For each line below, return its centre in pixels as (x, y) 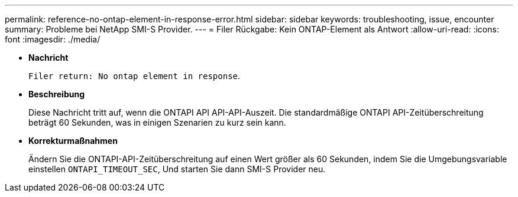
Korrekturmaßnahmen (73, 141)
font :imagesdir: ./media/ (53, 39)
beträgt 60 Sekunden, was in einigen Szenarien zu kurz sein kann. (157, 122)
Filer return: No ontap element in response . (135, 76)
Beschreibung (56, 94)
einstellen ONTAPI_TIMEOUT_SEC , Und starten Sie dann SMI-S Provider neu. (177, 169)
